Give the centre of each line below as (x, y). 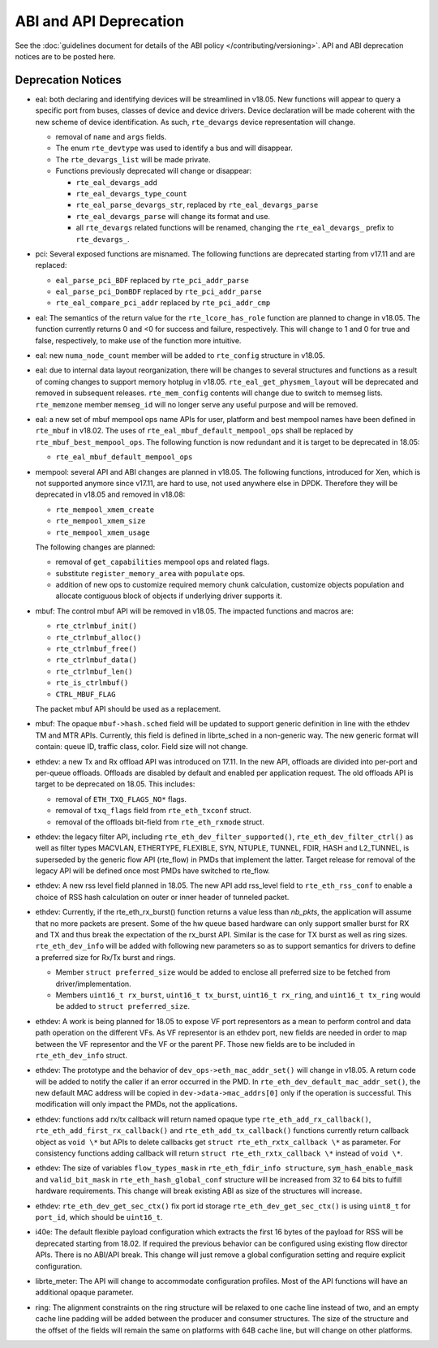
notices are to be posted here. (65, 56)
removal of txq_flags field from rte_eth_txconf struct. (153, 811)
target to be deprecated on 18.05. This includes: (115, 784)
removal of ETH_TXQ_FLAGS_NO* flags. (121, 799)
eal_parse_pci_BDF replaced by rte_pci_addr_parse (152, 280)
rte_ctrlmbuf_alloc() (99, 637)
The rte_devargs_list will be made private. (133, 159)
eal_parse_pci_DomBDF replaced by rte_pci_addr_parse (159, 291)
